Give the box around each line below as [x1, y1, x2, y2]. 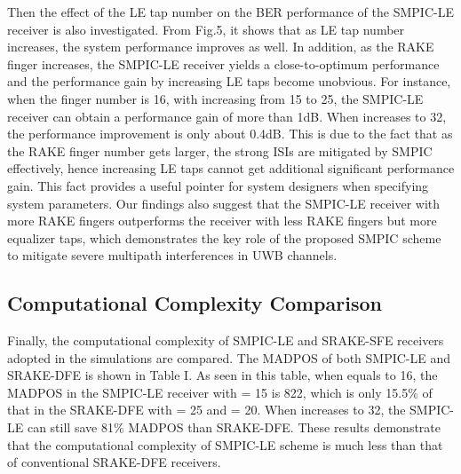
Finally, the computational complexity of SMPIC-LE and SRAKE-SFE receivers [7, 331, 444, 350]
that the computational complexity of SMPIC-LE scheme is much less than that [7, 435, 443, 454]
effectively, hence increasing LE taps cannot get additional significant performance [7, 159, 455, 178]
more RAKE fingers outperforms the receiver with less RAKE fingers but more [7, 211, 437, 230]
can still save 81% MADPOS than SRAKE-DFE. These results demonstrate [27, 418, 441, 437]
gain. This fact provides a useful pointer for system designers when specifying [7, 176, 429, 194]
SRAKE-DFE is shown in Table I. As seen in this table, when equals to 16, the [7, 366, 438, 384]
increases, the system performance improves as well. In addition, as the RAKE [7, 37, 434, 56]
